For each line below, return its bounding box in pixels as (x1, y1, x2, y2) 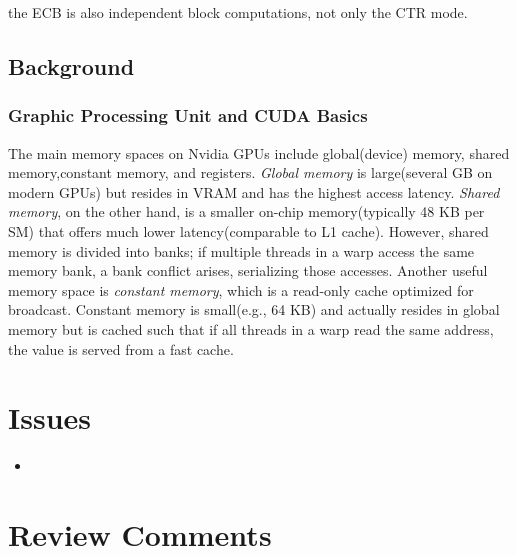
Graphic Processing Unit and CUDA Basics (8, 103, 368, 128)
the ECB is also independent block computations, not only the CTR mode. (8, 2, 468, 22)
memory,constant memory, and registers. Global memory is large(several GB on (8, 162, 493, 183)
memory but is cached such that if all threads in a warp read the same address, (8, 318, 494, 339)
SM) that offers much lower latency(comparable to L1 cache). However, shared (8, 220, 489, 241)
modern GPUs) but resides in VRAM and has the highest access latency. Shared (8, 181, 500, 202)
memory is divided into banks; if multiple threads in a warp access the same (8, 240, 475, 261)
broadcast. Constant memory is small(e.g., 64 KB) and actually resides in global (8, 299, 500, 320)
